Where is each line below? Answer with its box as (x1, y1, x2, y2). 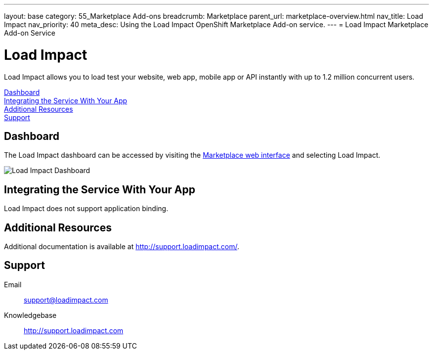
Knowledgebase (4, 310, 57, 319)
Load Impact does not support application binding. (4, 204, 169, 213)
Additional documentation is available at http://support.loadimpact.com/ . (4, 242, 240, 251)
